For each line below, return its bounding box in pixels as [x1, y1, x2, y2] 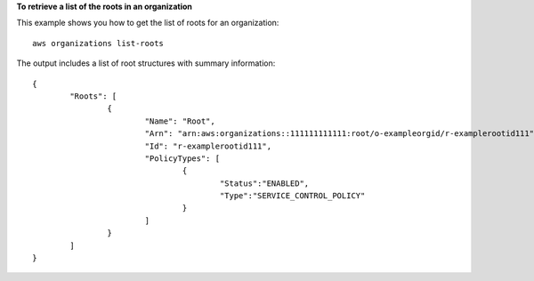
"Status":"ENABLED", [219, 178, 310, 189]
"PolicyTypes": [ [144, 153, 221, 164]
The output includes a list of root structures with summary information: [16, 58, 276, 68]
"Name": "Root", [144, 116, 215, 126]
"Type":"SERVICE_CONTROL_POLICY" [219, 191, 366, 201]
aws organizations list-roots [32, 38, 165, 48]
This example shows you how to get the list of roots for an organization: [16, 18, 279, 28]
